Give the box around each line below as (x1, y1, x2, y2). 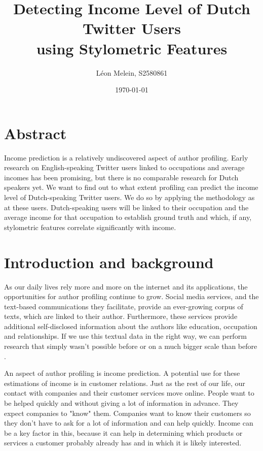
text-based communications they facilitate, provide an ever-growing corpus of (4, 301, 243, 311)
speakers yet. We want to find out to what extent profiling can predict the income (4, 182, 258, 192)
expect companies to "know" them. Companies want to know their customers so (4, 407, 251, 418)
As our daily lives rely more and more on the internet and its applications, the (4, 281, 248, 292)
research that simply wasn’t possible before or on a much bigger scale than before (4, 341, 257, 351)
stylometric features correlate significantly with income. (4, 221, 176, 232)
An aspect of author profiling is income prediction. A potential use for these (4, 368, 240, 378)
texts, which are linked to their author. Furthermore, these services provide (4, 311, 238, 321)
